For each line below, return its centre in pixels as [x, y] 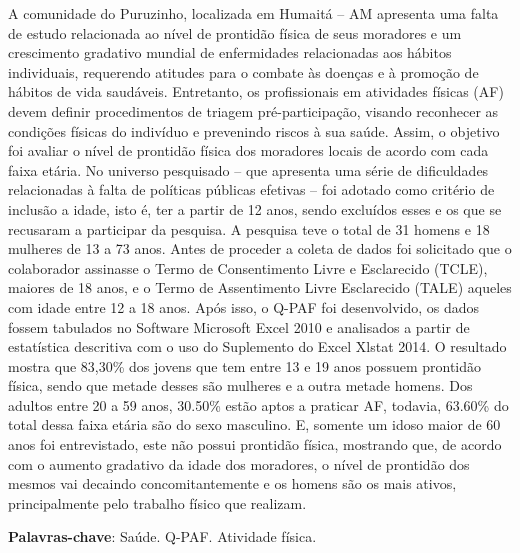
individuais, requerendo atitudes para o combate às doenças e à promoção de [243, 71]
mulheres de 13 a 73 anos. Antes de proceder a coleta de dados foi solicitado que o [260, 248]
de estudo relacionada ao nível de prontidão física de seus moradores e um [235, 32]
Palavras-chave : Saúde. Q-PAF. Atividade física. [162, 536]
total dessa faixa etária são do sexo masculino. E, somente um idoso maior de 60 [254, 424]
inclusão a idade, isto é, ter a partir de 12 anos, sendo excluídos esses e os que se [255, 208]
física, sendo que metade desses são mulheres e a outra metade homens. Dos [240, 385]
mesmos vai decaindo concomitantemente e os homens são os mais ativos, [232, 483]
